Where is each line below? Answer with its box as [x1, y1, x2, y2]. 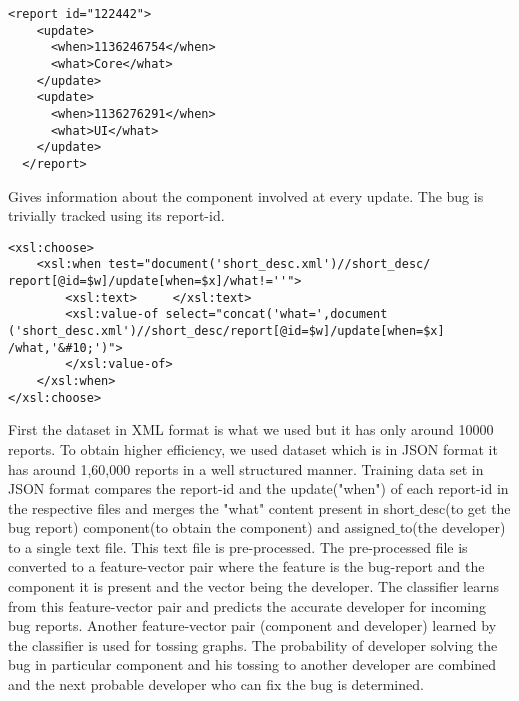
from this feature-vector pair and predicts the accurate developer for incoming [8, 595, 487, 616]
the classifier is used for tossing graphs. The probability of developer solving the [8, 634, 498, 655]
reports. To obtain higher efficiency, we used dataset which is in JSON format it [8, 438, 498, 459]
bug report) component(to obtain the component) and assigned [8, 517, 396, 538]
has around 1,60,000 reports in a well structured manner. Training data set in [8, 458, 484, 479]
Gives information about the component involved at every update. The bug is [8, 185, 484, 206]
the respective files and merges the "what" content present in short [8, 497, 415, 518]
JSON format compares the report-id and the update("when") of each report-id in [8, 478, 509, 499]
